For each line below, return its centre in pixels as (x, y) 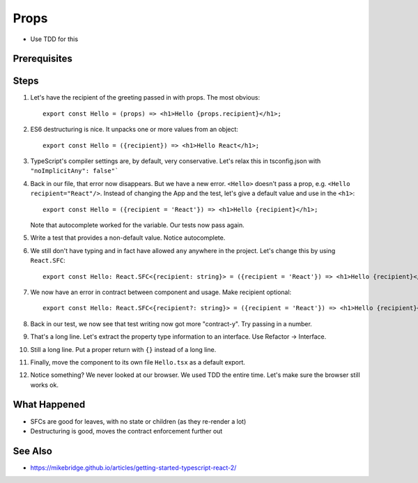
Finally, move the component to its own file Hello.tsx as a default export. (138, 362)
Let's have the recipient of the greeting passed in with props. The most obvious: (145, 98)
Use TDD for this (54, 39)
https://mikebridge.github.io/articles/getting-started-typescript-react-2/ (133, 468)
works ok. (45, 385)
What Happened (49, 405)
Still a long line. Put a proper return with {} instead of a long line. (123, 349)
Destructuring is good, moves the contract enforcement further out (126, 431)
